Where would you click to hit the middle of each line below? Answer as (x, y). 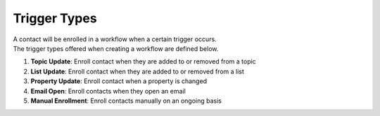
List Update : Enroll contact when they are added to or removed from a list (137, 71)
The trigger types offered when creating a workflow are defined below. (116, 48)
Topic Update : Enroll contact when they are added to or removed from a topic (143, 61)
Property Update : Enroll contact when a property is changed (119, 81)
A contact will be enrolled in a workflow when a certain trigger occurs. (115, 39)
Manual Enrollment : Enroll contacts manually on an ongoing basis (126, 101)
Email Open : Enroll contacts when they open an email (108, 91)
